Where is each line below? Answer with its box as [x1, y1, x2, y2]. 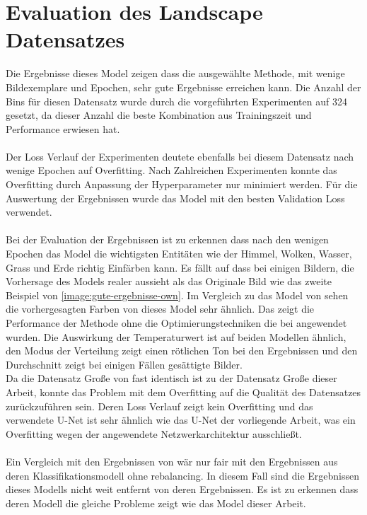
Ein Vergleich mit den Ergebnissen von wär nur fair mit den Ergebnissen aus [6, 453, 338, 468]
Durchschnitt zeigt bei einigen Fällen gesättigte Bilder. [6, 357, 243, 371]
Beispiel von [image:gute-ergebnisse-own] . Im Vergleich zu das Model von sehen [6, 287, 349, 302]
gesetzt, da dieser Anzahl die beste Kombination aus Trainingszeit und [6, 108, 312, 122]
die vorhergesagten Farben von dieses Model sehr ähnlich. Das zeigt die [6, 301, 315, 316]
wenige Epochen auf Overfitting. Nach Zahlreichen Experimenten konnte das [6, 163, 337, 178]
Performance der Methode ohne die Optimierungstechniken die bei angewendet [6, 316, 347, 330]
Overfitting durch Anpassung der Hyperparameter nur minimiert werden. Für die [6, 177, 358, 192]
